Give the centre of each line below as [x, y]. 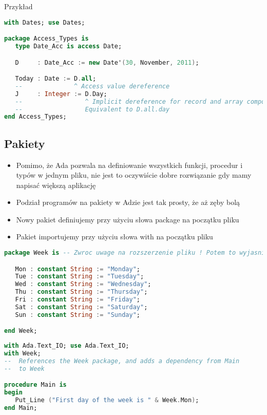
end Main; [21, 408]
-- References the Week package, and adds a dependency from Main [122, 361]
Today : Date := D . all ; [56, 79]
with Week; [23, 354]
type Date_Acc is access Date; [69, 46]
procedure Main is [35, 385]
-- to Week [24, 369]
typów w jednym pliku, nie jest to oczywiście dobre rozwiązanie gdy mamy [134, 175]
